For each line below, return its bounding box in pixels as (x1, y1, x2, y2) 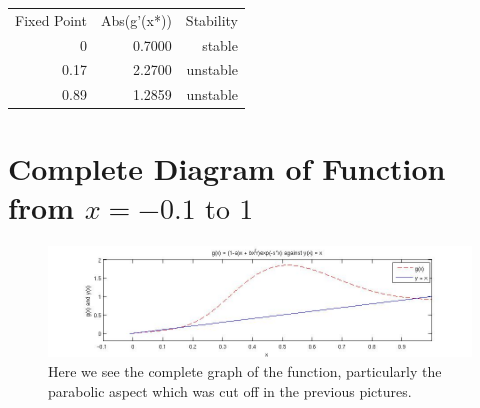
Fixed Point (15, 9, 87, 30)
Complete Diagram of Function (8, 147, 446, 188)
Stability (185, 9, 238, 30)
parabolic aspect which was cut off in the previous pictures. (48, 380, 412, 401)
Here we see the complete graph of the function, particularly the (48, 361, 442, 382)
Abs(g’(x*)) (100, 9, 172, 30)
